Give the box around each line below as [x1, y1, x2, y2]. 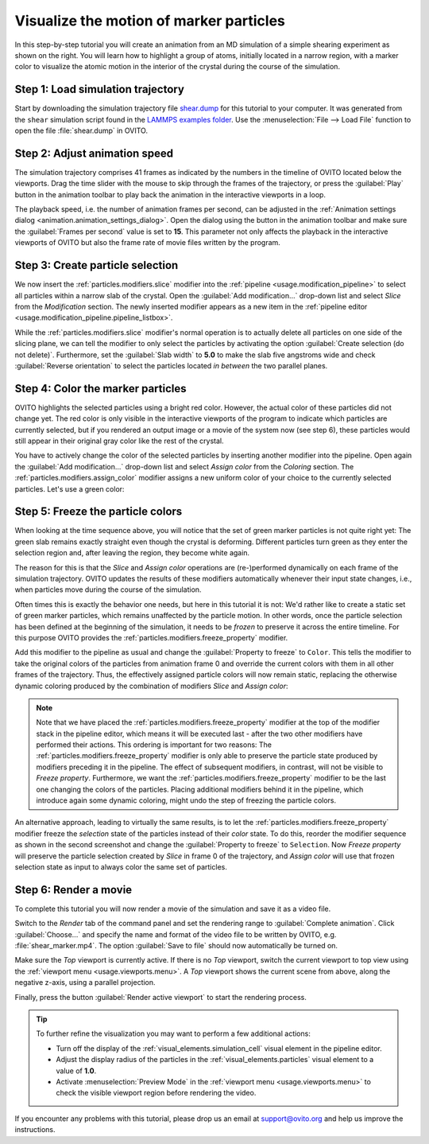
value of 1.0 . [56, 1066, 97, 1076]
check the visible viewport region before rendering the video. [56, 1088, 257, 1098]
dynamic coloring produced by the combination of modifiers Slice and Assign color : [14, 681, 288, 691]
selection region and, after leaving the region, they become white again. [14, 548, 250, 558]
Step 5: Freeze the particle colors [14, 505, 183, 519]
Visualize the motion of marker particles [14, 12, 286, 29]
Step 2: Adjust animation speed [14, 146, 174, 160]
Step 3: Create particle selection [14, 259, 179, 272]
